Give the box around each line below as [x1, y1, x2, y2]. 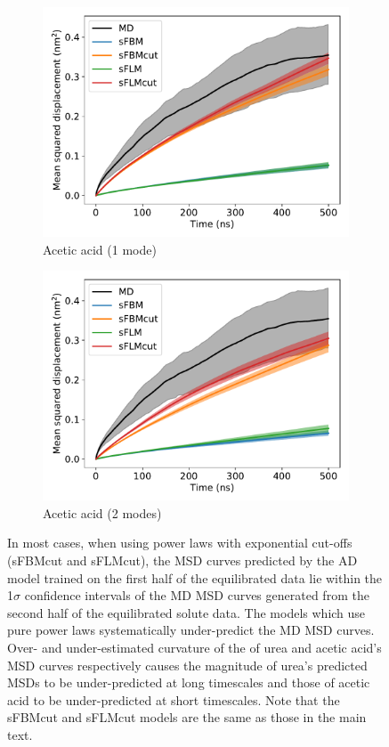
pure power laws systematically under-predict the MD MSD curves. [7, 621, 375, 639]
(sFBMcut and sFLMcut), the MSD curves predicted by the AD [7, 550, 358, 569]
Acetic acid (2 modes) [43, 503, 162, 522]
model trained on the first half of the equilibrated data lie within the [7, 568, 383, 587]
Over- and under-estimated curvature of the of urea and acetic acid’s [7, 637, 382, 656]
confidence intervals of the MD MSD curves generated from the [24, 586, 369, 605]
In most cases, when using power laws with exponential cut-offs [7, 533, 353, 552]
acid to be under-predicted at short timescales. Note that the [7, 690, 340, 709]
